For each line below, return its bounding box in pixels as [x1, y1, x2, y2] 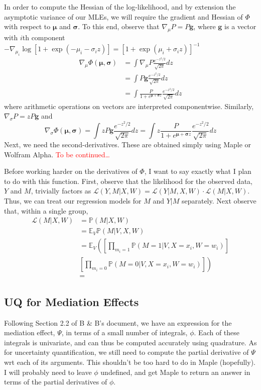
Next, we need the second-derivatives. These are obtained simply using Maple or [4, 139, 251, 150]
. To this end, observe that [78, 21, 160, 32]
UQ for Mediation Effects [4, 294, 139, 309]
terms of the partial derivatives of [4, 376, 107, 387]
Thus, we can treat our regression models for [4, 196, 142, 206]
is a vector [224, 21, 256, 32]
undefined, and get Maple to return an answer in [100, 366, 250, 377]
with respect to [4, 21, 51, 32]
